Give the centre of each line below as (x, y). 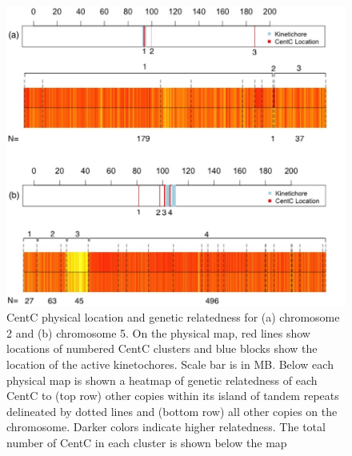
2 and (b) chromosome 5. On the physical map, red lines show (158, 332)
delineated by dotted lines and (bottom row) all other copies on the (172, 411)
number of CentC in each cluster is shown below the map (147, 442)
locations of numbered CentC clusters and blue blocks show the (162, 348)
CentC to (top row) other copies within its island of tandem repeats (173, 396)
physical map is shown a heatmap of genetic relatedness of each (162, 380)
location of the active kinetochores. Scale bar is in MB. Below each (170, 364)
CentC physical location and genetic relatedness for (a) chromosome (173, 317)
